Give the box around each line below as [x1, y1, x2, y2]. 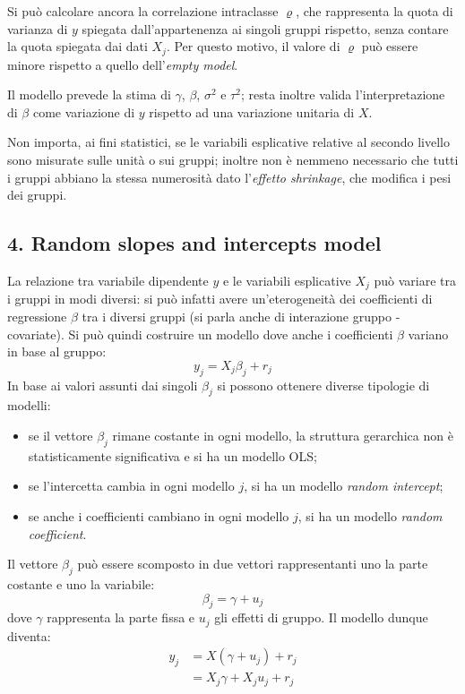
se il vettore [28, 426, 93, 445]
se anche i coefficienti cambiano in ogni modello [28, 507, 289, 525]
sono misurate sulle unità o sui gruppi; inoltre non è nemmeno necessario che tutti [7, 150, 459, 169]
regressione [7, 307, 67, 326]
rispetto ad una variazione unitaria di [149, 102, 355, 121]
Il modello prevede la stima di [7, 85, 171, 104]
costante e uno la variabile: [7, 574, 155, 593]
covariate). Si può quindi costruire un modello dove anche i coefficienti [7, 324, 393, 343]
